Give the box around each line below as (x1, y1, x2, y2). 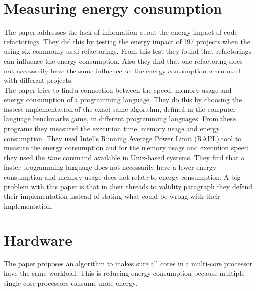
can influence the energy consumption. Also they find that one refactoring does (4, 55, 243, 66)
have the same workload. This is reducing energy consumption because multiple (4, 268, 245, 278)
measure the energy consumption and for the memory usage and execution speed (4, 143, 248, 153)
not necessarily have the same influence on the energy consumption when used (4, 65, 241, 75)
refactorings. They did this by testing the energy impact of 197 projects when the (4, 36, 251, 46)
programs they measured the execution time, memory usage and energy (4, 123, 220, 134)
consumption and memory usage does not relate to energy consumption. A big (4, 172, 241, 182)
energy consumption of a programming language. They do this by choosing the (4, 94, 242, 105)
